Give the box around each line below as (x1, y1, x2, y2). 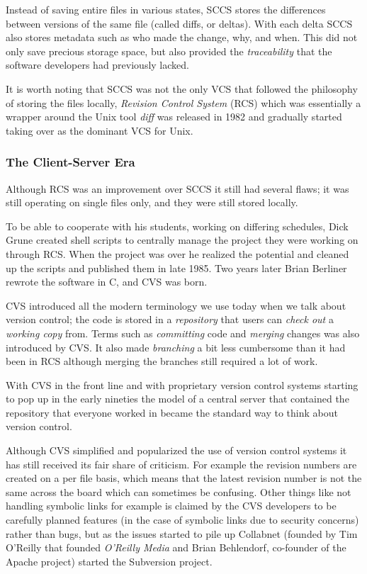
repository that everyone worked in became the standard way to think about (6, 405, 338, 420)
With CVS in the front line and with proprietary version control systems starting (6, 377, 358, 392)
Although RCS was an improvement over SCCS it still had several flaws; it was (6, 181, 349, 196)
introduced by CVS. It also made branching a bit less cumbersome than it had (6, 339, 346, 354)
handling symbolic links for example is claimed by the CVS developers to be (6, 498, 337, 513)
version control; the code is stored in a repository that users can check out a (6, 312, 334, 327)
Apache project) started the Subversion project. (6, 553, 213, 568)
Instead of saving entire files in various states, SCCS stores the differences (6, 2, 326, 16)
